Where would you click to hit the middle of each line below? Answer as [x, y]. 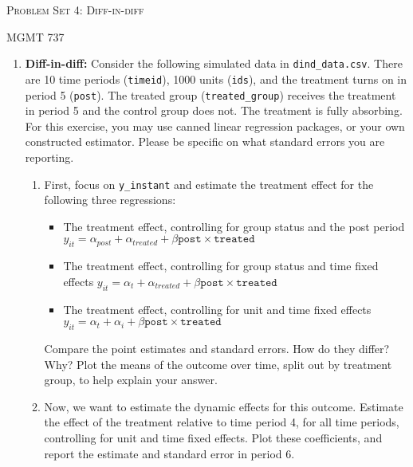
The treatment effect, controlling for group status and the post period [234, 226]
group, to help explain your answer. [131, 380]
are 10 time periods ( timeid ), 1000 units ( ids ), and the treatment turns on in [216, 78]
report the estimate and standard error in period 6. [169, 453]
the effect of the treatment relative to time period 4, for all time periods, [222, 422]
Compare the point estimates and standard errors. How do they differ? [217, 348]
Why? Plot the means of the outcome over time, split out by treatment [218, 364]
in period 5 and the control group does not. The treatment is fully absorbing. [214, 110]
